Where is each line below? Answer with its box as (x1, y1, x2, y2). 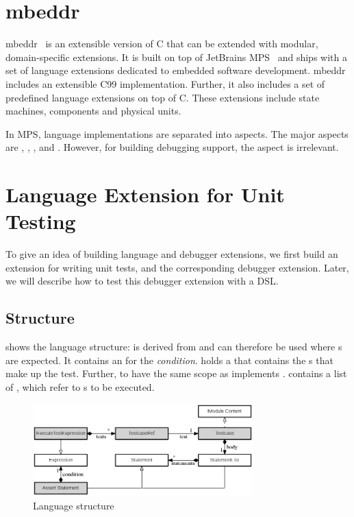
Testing (5, 207, 76, 235)
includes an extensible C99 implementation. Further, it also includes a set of (5, 76, 325, 91)
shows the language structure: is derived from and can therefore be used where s (5, 339, 342, 354)
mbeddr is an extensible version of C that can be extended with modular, (5, 36, 318, 51)
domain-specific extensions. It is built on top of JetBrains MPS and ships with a (5, 49, 347, 64)
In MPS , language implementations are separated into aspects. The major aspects (5, 126, 349, 141)
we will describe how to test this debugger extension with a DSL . (5, 274, 279, 288)
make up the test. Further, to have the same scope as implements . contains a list (5, 366, 347, 381)
